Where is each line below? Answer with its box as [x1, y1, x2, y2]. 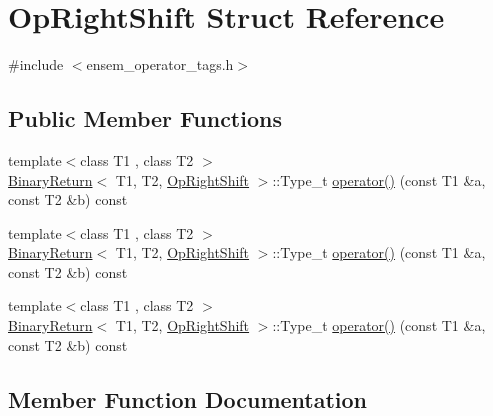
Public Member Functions [8, 103, 282, 134]
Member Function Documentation [8, 383, 368, 414]
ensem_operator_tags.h [86, 54, 234, 75]
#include [8, 54, 64, 75]
